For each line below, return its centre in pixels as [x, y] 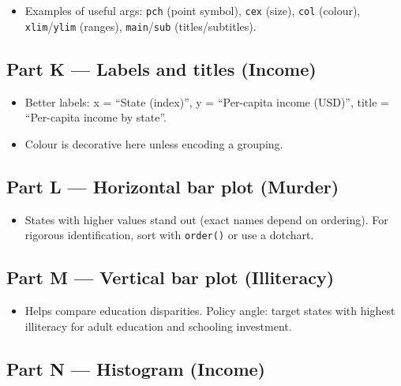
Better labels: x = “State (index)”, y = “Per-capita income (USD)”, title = [207, 101]
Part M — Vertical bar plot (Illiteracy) [171, 277]
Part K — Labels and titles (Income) [161, 68]
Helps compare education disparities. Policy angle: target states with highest [210, 310]
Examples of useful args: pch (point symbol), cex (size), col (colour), [193, 10]
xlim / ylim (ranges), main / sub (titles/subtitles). [141, 26]
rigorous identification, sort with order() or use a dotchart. [169, 235]
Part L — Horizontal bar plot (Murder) [173, 186]
